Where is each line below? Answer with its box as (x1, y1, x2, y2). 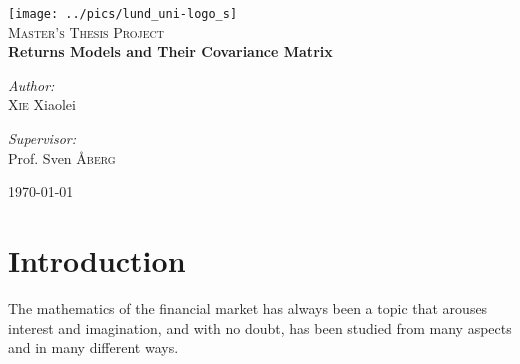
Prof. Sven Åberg (8, 147, 116, 168)
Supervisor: (8, 128, 76, 149)
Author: (8, 74, 55, 95)
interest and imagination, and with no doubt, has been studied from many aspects (8, 317, 512, 338)
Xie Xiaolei (8, 94, 76, 115)
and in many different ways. (8, 337, 179, 358)
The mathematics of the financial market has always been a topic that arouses (8, 297, 488, 318)
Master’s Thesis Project (8, 21, 164, 42)
